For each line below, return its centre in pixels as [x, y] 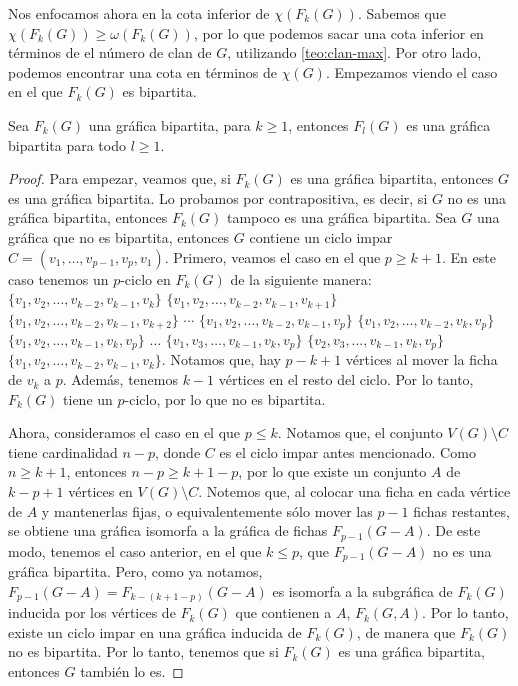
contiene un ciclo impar [321, 236]
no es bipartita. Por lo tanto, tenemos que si [143, 651]
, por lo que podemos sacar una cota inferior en [338, 32]
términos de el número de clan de [110, 52]
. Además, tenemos [120, 379]
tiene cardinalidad [63, 451]
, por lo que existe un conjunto [332, 471]
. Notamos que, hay [221, 359]
